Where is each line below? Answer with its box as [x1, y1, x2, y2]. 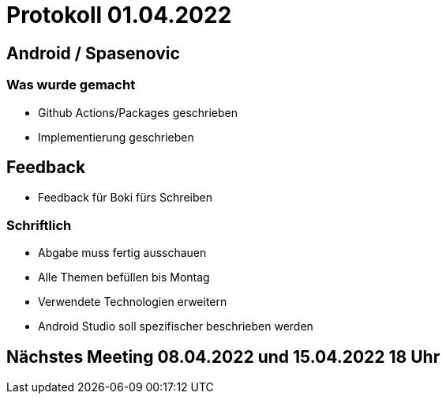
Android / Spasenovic [6, 43, 180, 63]
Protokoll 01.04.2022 [6, 2, 232, 28]
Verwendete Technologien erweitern [38, 295, 227, 309]
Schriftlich [6, 217, 72, 233]
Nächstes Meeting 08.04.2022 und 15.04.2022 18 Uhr [6, 346, 440, 367]
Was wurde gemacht [6, 77, 136, 93]
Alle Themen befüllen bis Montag [38, 270, 210, 285]
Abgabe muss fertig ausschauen [38, 246, 207, 260]
